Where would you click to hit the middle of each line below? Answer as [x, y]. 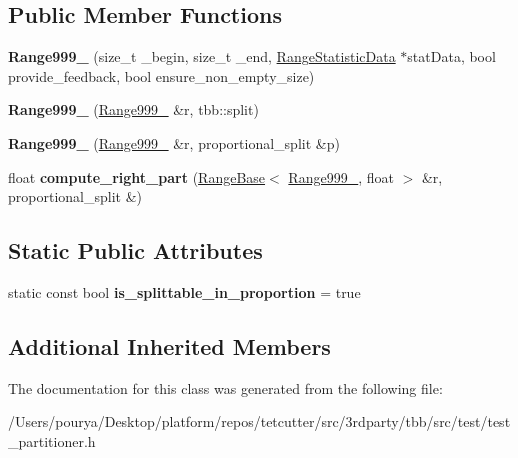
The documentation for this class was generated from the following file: [225, 387]
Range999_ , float [341, 176]
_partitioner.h [52, 440]
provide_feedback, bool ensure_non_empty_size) [161, 75]
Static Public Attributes [135, 250]
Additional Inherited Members [169, 345]
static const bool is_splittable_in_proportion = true [184, 291]
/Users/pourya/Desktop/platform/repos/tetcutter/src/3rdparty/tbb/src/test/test [259, 421]
